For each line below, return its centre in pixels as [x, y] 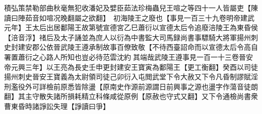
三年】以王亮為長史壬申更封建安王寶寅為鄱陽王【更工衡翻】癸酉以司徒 [141, 67]
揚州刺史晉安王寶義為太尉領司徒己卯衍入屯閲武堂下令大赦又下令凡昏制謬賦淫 [131, 77]
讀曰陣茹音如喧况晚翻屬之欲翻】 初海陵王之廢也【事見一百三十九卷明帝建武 [129, 17]
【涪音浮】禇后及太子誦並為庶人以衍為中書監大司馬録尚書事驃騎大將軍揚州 [127, 37]
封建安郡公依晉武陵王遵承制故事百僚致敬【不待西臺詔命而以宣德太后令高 [131, 47]
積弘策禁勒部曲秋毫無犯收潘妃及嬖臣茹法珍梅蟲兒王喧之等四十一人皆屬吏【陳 [131, 8]
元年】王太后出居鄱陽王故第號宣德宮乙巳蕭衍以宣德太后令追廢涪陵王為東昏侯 [131, 27]
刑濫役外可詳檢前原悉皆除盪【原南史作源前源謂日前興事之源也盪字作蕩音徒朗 [131, 86]
